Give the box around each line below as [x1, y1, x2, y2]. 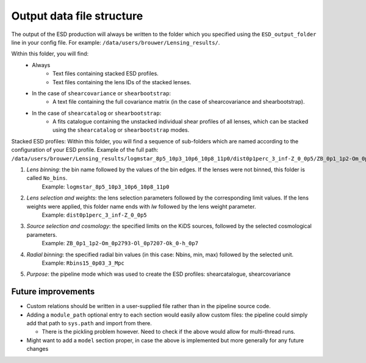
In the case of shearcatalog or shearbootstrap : [32, 109, 162, 117]
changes [26, 345, 49, 353]
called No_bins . [26, 174, 68, 182]
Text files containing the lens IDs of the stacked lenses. [52, 78, 192, 85]
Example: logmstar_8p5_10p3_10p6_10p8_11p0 [41, 183, 170, 190]
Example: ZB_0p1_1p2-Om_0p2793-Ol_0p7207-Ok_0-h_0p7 [41, 240, 198, 247]
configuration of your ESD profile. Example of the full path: [11, 146, 159, 154]
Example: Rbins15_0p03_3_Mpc [41, 259, 124, 267]
